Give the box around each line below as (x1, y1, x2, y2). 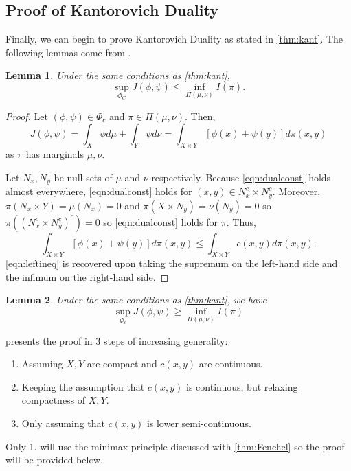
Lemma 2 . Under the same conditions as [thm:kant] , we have (5, 292, 267, 307)
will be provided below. (5, 452, 104, 467)
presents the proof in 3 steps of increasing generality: (5, 333, 228, 347)
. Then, (185, 108, 216, 123)
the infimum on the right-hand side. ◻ (5, 269, 169, 284)
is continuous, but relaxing (186, 379, 298, 393)
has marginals (25, 147, 84, 161)
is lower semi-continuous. (146, 416, 251, 430)
